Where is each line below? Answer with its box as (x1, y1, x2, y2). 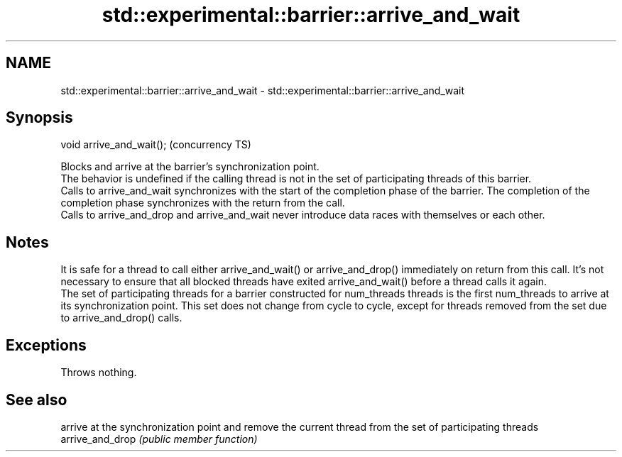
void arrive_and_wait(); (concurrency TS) (60, 138, 251, 151)
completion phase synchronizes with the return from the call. (60, 197, 345, 209)
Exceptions (6, 336, 87, 354)
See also (6, 390, 67, 409)
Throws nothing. (60, 366, 137, 379)
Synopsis (6, 109, 73, 127)
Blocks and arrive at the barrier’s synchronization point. (60, 160, 320, 173)
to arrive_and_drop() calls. (60, 312, 182, 324)
